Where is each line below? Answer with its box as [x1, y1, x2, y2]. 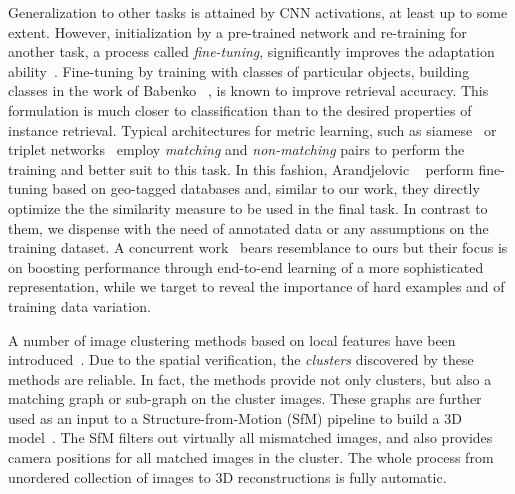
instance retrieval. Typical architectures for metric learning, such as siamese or [8, 119, 497, 140]
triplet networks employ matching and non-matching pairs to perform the [8, 139, 465, 160]
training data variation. [8, 295, 151, 316]
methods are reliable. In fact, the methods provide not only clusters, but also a [8, 368, 492, 389]
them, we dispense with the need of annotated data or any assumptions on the [8, 217, 489, 238]
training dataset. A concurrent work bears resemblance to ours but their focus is [8, 237, 508, 258]
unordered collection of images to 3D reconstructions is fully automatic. [8, 466, 447, 487]
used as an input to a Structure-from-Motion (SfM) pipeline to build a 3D [8, 407, 462, 428]
